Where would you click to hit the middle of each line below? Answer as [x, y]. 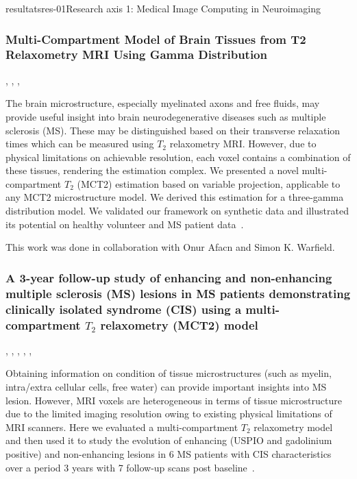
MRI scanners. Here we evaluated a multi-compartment [122, 427]
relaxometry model [293, 427]
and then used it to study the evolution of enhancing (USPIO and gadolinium [169, 440]
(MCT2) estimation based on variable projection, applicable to [209, 183]
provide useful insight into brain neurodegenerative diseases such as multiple [166, 116]
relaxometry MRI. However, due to [243, 144]
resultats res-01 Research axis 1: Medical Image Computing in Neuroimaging [163, 8]
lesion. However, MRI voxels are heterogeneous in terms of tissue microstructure [174, 400]
